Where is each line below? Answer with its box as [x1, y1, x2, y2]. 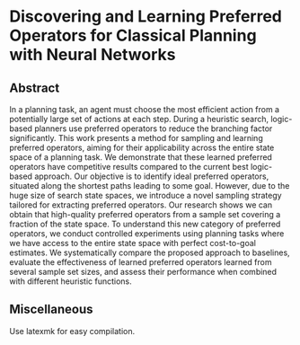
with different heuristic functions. [9, 276, 132, 287]
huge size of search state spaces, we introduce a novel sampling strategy [9, 190, 282, 200]
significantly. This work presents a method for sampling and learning [9, 133, 263, 143]
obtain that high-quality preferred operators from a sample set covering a [9, 209, 281, 219]
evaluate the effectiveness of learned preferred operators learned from [9, 257, 272, 267]
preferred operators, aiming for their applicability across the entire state [9, 142, 275, 153]
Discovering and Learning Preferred [9, 6, 283, 27]
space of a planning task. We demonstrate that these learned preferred [9, 152, 272, 163]
